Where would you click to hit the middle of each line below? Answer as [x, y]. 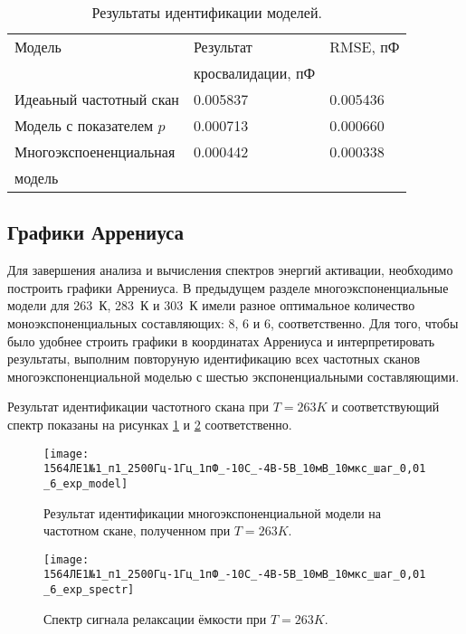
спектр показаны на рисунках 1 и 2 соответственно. [150, 424]
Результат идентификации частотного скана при [138, 407]
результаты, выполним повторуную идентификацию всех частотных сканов [214, 359]
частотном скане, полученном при [137, 530]
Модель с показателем [84, 125]
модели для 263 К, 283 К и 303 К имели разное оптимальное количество [211, 305]
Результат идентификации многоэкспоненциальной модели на [213, 512]
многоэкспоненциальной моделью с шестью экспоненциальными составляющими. [233, 376]
